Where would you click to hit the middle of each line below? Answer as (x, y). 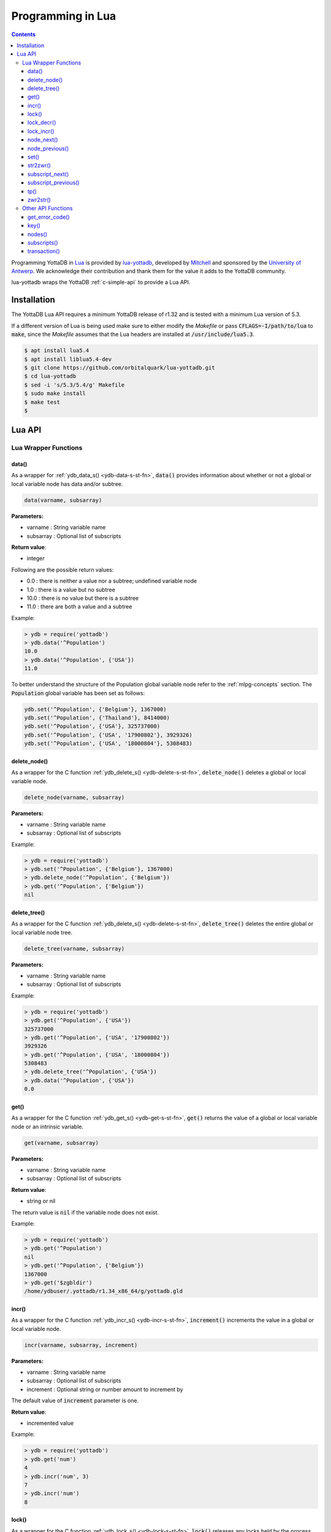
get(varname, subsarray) (62, 1143)
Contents (24, 34)
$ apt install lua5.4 (57, 351)
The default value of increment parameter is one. (75, 1401)
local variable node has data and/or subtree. (67, 483)
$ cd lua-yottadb (50, 376)
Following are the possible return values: (63, 569)
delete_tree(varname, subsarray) (74, 949)
